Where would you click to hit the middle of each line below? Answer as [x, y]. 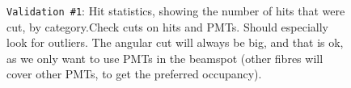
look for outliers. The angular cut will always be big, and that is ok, [175, 42]
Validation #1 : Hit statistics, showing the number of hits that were [176, 10]
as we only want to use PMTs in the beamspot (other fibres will [165, 58]
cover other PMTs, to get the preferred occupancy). [134, 74]
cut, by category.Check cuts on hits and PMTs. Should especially [168, 26]
